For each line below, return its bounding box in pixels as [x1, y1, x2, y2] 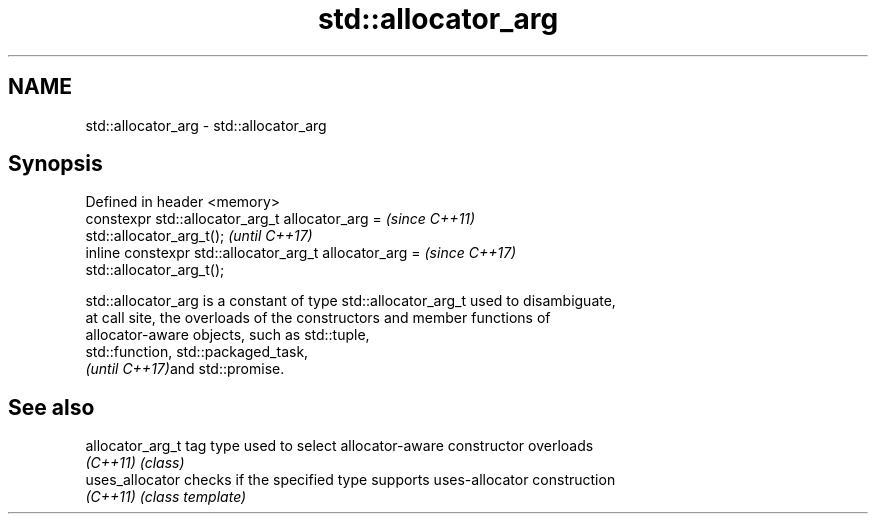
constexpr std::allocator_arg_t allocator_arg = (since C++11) [85, 210, 476, 228]
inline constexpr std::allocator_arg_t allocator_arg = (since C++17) [85, 244, 517, 262]
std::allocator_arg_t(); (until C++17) [85, 227, 313, 245]
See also [8, 394, 95, 420]
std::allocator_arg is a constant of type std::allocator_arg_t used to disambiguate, [85, 292, 616, 310]
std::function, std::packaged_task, [85, 343, 309, 361]
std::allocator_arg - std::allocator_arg [85, 116, 327, 134]
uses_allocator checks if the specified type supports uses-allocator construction [85, 471, 616, 489]
